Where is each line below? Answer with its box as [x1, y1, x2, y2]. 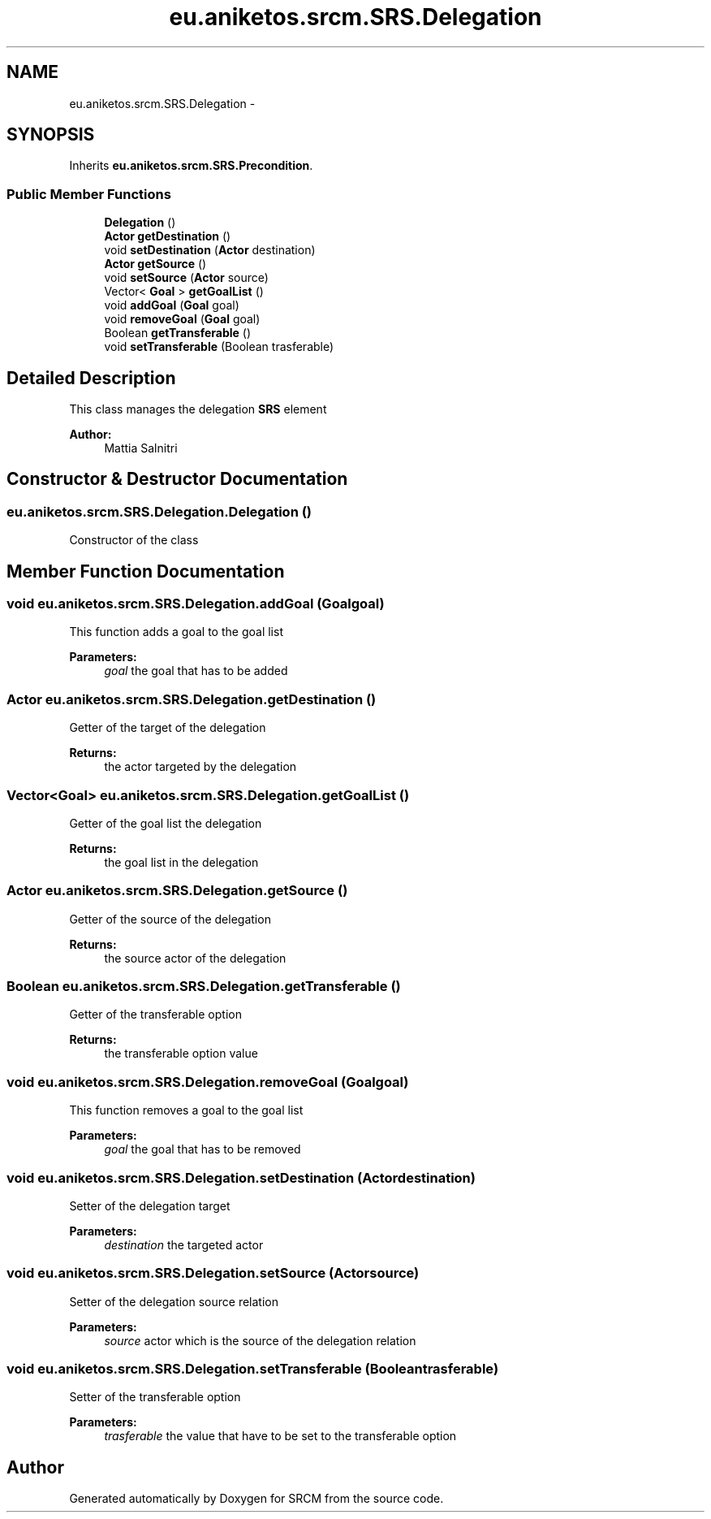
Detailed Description [6, 367, 176, 388]
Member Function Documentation [6, 560, 285, 582]
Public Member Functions [6, 185, 171, 202]
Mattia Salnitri [104, 441, 178, 456]
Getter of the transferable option [69, 1007, 242, 1022]
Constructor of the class [69, 533, 199, 547]
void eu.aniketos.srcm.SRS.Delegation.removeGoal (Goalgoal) [6, 1073, 409, 1090]
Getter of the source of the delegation [69, 911, 271, 926]
